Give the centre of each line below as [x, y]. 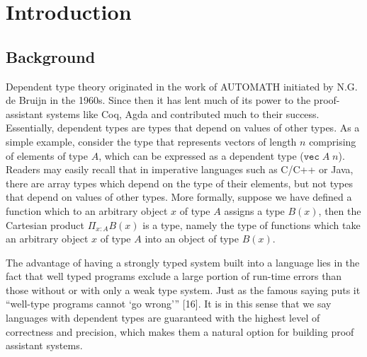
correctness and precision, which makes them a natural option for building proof [180, 331]
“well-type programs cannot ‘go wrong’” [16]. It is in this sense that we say [169, 304]
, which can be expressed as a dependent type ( [201, 155]
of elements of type [47, 155]
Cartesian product [45, 224]
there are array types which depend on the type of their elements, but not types [180, 183]
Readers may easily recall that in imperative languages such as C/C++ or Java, [180, 169]
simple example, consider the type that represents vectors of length [151, 141]
